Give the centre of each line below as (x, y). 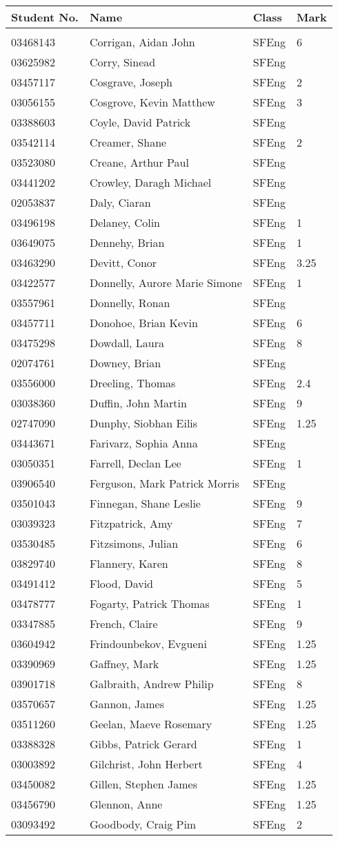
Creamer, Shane (128, 142)
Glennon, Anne (126, 804)
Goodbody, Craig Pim (143, 824)
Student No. (45, 17)
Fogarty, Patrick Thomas (149, 603)
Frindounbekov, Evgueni (148, 644)
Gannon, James (127, 704)
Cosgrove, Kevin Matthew (152, 102)
